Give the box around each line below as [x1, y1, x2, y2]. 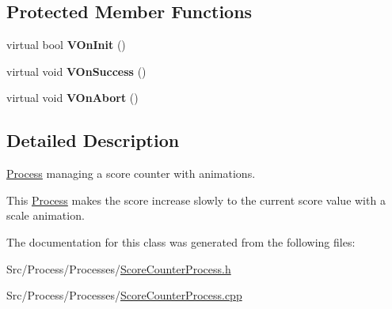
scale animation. [6, 207, 85, 224]
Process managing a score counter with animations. [6, 165, 256, 182]
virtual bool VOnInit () [6, 36, 126, 53]
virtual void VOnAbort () [6, 89, 139, 106]
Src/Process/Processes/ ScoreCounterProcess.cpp [6, 287, 242, 303]
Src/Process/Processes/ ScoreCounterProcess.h [6, 260, 231, 277]
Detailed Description [6, 128, 180, 153]
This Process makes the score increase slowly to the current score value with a [6, 191, 386, 208]
